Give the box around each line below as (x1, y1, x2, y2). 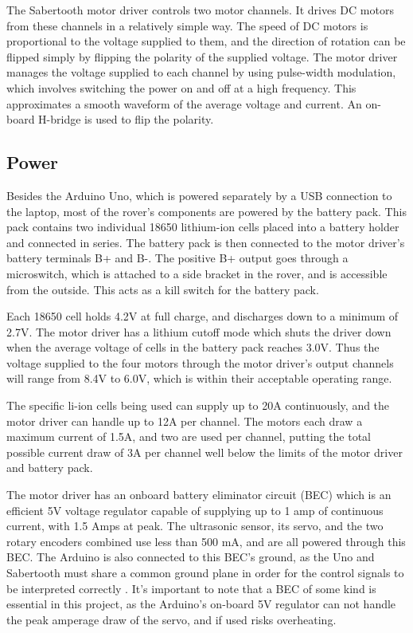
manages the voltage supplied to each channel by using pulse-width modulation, (6, 64, 396, 81)
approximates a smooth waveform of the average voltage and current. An (6, 95, 362, 112)
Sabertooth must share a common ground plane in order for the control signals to (6, 564, 404, 581)
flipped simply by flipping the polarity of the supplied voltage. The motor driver (6, 48, 398, 65)
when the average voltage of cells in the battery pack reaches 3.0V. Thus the (6, 339, 380, 356)
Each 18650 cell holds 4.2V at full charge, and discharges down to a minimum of (6, 308, 399, 324)
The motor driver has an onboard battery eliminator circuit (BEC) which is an (6, 486, 392, 503)
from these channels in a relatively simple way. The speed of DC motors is (6, 17, 368, 33)
